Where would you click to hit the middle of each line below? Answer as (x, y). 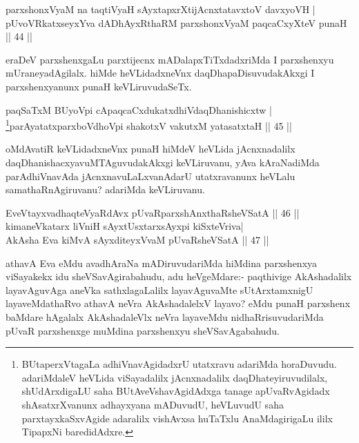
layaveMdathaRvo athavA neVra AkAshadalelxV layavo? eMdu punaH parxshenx (178, 303)
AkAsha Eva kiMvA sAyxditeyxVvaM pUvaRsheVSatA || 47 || (137, 239)
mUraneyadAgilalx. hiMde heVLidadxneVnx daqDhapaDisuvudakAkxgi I (160, 73)
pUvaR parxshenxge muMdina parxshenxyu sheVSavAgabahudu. (143, 330)
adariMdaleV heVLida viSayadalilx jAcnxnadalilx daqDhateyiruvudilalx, (175, 377)
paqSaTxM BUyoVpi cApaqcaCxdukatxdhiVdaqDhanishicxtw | (139, 109)
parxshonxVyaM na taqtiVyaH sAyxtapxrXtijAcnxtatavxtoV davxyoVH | (161, 9)
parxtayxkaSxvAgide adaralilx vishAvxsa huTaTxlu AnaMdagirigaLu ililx (177, 418)
